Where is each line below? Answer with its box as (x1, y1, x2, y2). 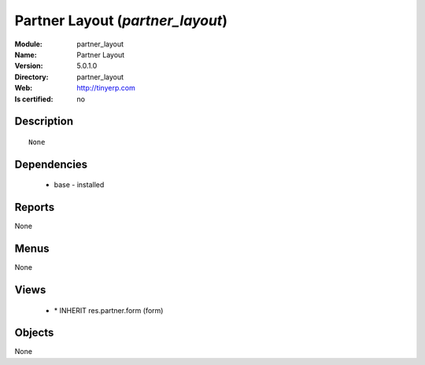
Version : (14, 61, 43, 71)
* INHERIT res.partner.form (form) (54, 305, 164, 315)
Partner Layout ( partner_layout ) (14, 12, 228, 29)
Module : (14, 39, 42, 49)
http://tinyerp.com (76, 83, 135, 93)
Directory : (14, 72, 49, 82)
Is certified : (14, 94, 54, 104)
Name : (14, 50, 37, 59)
